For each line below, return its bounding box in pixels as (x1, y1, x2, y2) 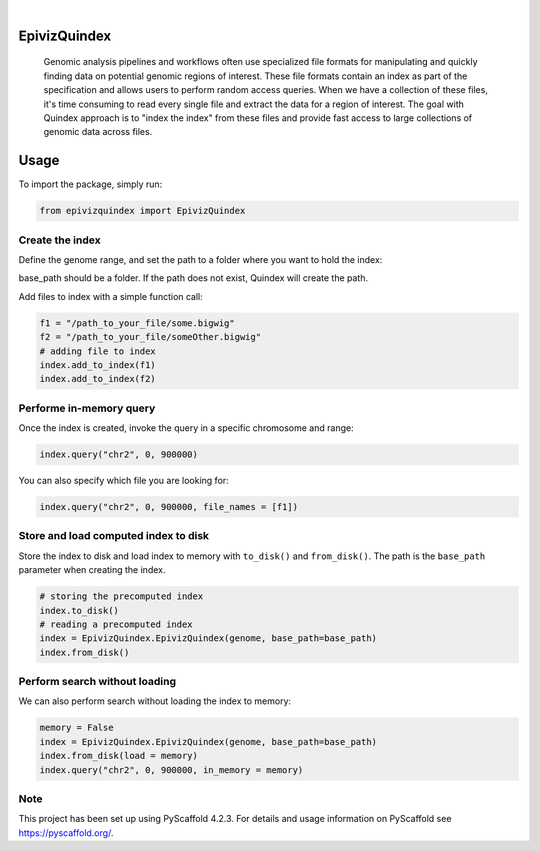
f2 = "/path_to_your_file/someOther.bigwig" (39, 331, 262, 343)
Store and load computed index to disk (18, 529, 210, 543)
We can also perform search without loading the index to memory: (18, 695, 292, 707)
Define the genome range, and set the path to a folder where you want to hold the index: (18, 253, 383, 265)
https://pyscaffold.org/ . (18, 826, 114, 839)
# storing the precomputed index (39, 591, 204, 602)
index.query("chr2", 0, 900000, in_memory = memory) (39, 764, 304, 775)
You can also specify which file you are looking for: (18, 475, 229, 487)
